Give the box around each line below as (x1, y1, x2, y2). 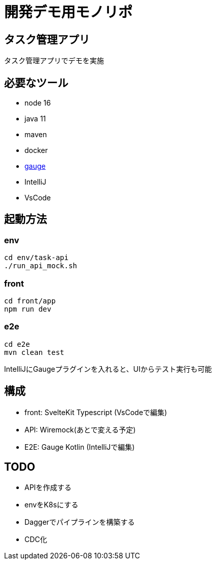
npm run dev (4, 304, 51, 313)
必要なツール (4, 76, 68, 89)
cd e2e (4, 340, 30, 348)
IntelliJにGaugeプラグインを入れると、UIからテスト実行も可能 (4, 364, 212, 373)
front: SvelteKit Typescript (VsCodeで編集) (24, 407, 167, 417)
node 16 (24, 98, 51, 108)
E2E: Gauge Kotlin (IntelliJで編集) (24, 442, 135, 451)
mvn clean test (4, 348, 65, 356)
